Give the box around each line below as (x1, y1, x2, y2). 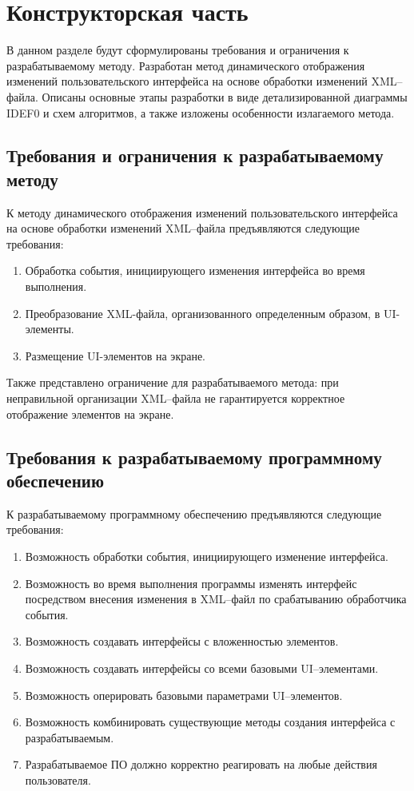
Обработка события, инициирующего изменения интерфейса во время (25, 262, 365, 279)
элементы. (25, 320, 74, 337)
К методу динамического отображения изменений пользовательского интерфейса (6, 204, 398, 221)
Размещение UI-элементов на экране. (25, 347, 205, 364)
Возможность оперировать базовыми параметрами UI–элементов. (25, 686, 343, 703)
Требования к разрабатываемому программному (6, 444, 382, 469)
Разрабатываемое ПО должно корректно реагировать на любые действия (25, 756, 377, 773)
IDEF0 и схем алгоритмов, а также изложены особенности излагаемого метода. (6, 104, 395, 121)
